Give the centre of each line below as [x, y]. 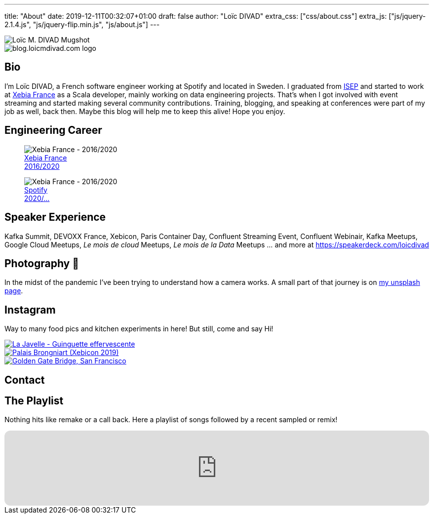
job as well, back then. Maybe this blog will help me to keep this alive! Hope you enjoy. [145, 111]
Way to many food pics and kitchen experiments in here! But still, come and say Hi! [139, 329]
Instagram [30, 310]
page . [14, 291]
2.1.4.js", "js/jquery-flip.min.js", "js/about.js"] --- [82, 24]
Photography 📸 [42, 263]
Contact [25, 380]
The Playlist [34, 401]
